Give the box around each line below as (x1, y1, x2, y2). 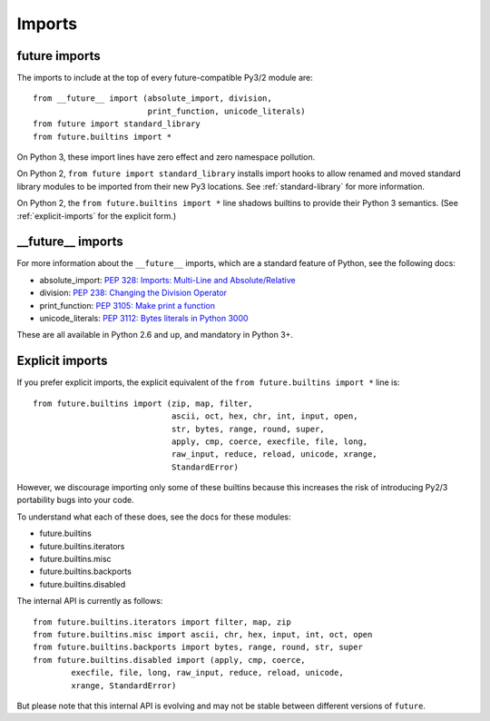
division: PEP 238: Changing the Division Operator (39, 287, 227, 299)
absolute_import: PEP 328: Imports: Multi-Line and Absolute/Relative (39, 274, 296, 285)
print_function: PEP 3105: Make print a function (39, 300, 215, 311)
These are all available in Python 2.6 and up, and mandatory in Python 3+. (16, 330, 294, 341)
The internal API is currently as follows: (16, 596, 163, 607)
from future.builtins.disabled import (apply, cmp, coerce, (33, 655, 306, 665)
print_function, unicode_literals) (147, 105, 306, 116)
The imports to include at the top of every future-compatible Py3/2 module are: (16, 73, 313, 84)
